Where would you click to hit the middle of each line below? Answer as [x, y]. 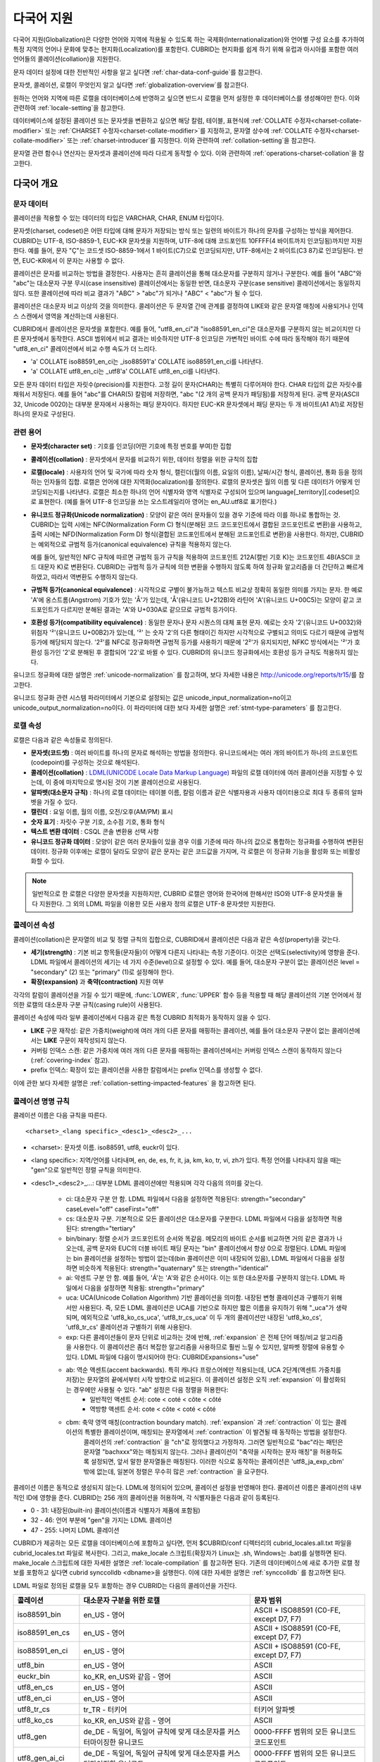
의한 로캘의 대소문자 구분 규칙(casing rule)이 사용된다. [88, 1005]
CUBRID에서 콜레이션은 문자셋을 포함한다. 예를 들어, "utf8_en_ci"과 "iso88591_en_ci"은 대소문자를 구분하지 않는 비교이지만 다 [187, 328]
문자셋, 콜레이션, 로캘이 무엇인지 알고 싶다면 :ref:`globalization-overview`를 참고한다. [131, 85]
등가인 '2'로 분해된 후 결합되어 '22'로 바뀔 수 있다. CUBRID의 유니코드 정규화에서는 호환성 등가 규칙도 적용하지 [195, 652]
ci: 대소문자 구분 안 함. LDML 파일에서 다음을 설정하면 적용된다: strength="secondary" [186, 1199]
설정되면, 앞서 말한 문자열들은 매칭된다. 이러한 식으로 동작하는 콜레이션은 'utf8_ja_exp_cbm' [217, 1462]
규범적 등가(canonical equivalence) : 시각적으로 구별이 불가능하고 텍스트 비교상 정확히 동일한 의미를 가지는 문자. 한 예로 [197, 590]
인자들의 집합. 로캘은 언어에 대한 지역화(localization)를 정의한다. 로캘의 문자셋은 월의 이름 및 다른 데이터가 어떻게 [198, 482]
